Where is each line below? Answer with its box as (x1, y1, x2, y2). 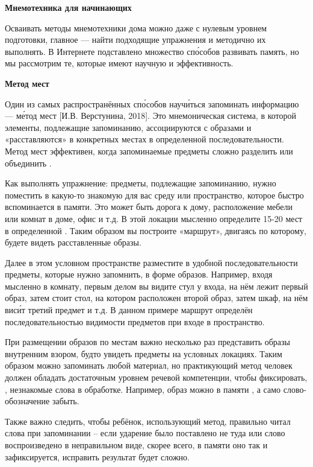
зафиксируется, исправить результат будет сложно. (5, 450, 190, 463)
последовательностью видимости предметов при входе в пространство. (5, 315, 265, 328)
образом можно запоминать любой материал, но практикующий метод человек (5, 359, 293, 372)
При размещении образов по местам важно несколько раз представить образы (5, 335, 290, 348)
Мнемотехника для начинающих (5, 1, 132, 13)
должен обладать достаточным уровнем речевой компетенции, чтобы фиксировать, (5, 371, 308, 384)
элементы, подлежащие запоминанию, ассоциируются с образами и (5, 121, 252, 133)
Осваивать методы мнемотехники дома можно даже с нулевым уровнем (5, 21, 267, 34)
